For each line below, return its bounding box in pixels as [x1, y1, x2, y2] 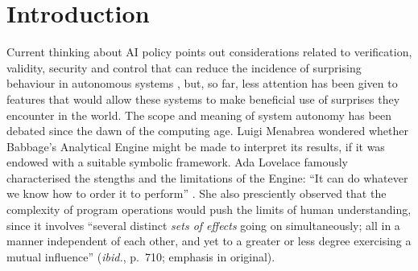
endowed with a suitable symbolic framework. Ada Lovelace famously [6, 154, 348, 170]
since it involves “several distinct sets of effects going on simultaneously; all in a [6, 216, 400, 233]
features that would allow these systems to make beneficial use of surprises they [6, 90, 400, 107]
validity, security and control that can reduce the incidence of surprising [6, 59, 362, 76]
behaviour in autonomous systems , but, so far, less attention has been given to [6, 75, 398, 92]
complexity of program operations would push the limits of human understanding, [6, 201, 412, 218]
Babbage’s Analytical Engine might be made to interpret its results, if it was [6, 138, 385, 154]
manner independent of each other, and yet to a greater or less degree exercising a [6, 232, 412, 249]
